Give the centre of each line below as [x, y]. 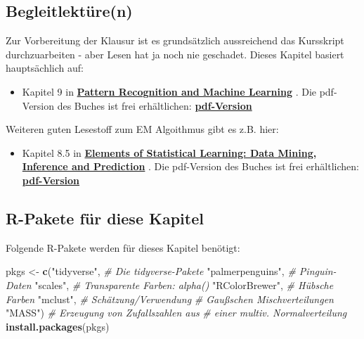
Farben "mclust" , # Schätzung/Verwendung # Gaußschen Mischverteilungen [170, 299]
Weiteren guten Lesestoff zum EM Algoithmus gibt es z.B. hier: [142, 129]
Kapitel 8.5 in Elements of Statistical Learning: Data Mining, [169, 152]
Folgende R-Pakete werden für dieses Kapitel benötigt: [123, 247]
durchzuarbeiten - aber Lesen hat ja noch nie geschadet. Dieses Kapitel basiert [175, 54]
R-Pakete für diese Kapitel [105, 218]
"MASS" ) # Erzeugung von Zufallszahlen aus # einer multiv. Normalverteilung [176, 313]
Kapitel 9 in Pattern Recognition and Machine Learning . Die [169, 91]
